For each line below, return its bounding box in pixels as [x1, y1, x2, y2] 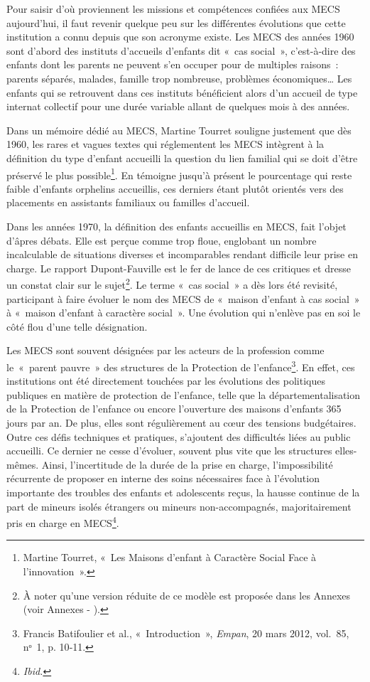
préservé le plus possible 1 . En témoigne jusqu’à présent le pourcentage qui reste [6, 165, 352, 182]
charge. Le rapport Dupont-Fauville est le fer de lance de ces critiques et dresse [6, 260, 351, 275]
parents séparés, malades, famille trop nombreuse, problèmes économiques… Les [6, 70, 352, 85]
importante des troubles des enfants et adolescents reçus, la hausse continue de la [6, 484, 360, 499]
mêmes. [6, 457, 39, 471]
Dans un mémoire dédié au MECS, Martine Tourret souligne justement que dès [6, 122, 352, 137]
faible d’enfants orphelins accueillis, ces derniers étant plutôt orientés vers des [6, 181, 344, 196]
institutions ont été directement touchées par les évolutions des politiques [6, 373, 325, 388]
